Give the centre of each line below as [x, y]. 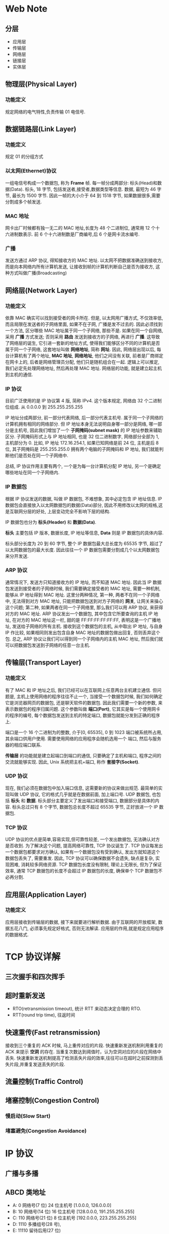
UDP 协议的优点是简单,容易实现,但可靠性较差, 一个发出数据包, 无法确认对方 [82, 839]
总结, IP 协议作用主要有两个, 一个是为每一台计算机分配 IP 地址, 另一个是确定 [83, 466]
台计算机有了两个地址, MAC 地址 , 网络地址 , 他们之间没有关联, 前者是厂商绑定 [84, 355]
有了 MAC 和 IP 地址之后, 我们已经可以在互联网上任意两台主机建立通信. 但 [81, 690]
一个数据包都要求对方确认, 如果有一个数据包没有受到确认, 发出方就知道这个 [82, 852]
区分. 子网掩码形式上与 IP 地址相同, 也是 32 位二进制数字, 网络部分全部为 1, [82, 437]
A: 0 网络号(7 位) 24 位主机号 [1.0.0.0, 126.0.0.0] [62, 1205]
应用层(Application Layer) [46, 894]
